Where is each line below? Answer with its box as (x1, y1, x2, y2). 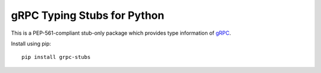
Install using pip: (11, 40, 52, 47)
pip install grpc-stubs (21, 54, 91, 61)
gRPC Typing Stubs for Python (11, 9, 165, 22)
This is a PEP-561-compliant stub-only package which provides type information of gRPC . (11, 29, 231, 36)
